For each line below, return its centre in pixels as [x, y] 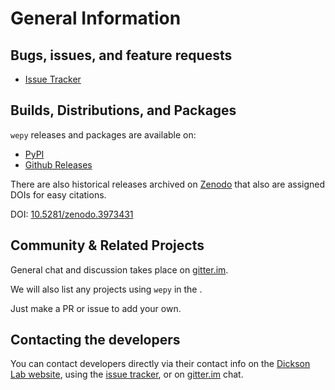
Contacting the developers [95, 340]
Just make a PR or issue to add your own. [96, 308]
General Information [96, 18]
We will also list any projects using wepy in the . [106, 289]
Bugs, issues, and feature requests [121, 55]
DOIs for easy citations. [58, 194]
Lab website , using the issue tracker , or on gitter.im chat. [127, 374]
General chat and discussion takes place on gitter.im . [119, 269]
